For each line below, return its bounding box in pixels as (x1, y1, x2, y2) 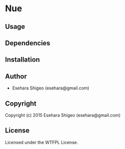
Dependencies (5, 39, 50, 47)
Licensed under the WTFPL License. (5, 139, 78, 145)
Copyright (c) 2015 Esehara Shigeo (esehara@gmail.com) (5, 112, 121, 118)
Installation (5, 56, 40, 64)
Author (5, 72, 27, 81)
